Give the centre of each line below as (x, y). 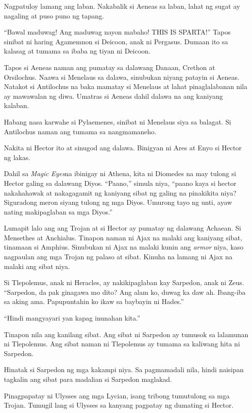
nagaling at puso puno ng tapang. (54, 15)
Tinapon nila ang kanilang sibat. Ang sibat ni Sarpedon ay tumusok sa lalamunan (126, 334)
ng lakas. (17, 157)
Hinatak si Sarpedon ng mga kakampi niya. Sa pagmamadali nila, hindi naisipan (124, 369)
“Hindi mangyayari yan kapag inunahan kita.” (72, 318)
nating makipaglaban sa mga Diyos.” (58, 211)
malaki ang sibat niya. (37, 266)
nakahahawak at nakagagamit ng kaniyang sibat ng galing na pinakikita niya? (120, 192)
